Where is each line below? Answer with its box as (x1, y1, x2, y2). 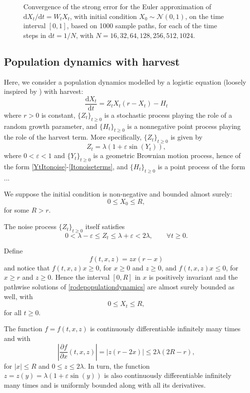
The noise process (4, 221, 56, 232)
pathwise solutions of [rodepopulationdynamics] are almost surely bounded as (4, 282, 235, 292)
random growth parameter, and (4, 121, 97, 131)
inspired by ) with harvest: (4, 86, 83, 96)
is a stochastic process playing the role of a (104, 109, 232, 120)
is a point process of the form (158, 161, 245, 172)
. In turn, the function (84, 360, 150, 371)
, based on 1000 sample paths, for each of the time (67, 20, 217, 31)
